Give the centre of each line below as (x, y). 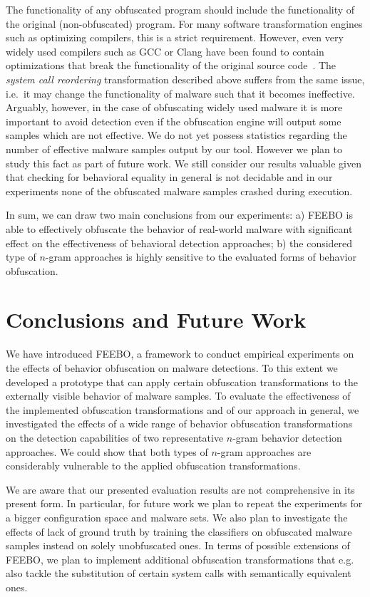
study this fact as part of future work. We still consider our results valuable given (184, 163)
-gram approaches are (264, 451)
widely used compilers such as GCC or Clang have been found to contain (165, 51)
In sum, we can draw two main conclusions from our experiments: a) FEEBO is (180, 215)
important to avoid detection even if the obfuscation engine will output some (174, 121)
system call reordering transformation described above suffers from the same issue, (185, 79)
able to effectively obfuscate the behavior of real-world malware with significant (179, 228)
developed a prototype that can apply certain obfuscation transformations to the (182, 381)
